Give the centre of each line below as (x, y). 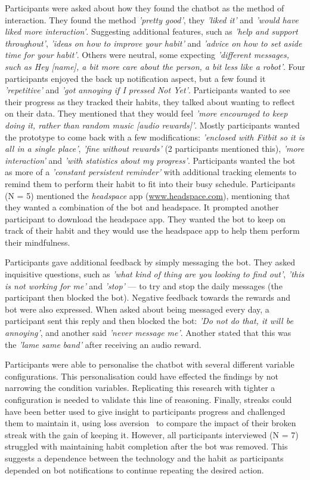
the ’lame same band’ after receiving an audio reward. (103, 344)
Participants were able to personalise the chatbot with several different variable (150, 364)
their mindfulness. (38, 242)
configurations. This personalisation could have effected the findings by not (142, 376)
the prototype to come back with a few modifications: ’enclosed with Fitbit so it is (155, 137)
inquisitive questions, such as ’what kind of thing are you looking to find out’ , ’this (154, 274)
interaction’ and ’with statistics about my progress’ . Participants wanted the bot (150, 160)
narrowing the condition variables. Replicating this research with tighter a (140, 388)
